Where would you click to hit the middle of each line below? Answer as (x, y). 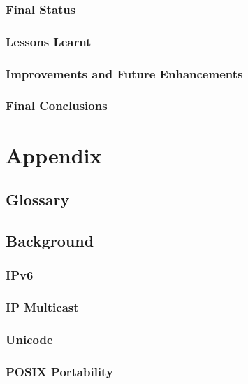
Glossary (38, 199)
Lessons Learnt (49, 41)
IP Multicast (42, 307)
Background (50, 240)
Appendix (54, 155)
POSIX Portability (59, 371)
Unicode (29, 339)
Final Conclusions (57, 105)
